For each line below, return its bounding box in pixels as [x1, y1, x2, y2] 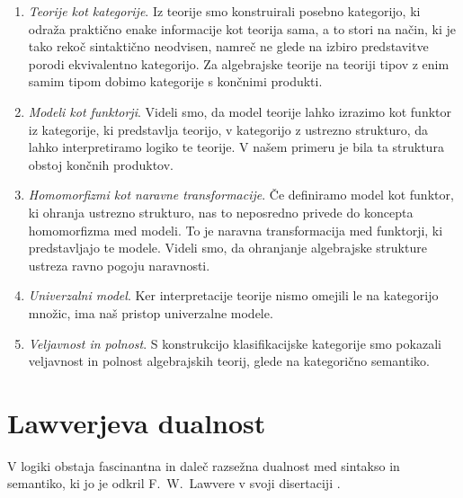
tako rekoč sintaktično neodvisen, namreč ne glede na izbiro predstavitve [28, 37, 429, 56]
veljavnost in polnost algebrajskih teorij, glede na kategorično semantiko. [28, 351, 430, 370]
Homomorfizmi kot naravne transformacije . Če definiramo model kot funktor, [28, 185, 454, 204]
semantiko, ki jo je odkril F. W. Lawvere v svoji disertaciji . [7, 474, 341, 493]
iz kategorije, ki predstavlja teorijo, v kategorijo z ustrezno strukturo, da [28, 120, 429, 138]
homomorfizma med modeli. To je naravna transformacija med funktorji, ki [28, 220, 443, 239]
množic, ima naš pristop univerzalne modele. [28, 303, 273, 322]
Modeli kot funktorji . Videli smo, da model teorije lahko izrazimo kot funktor [28, 102, 452, 120]
